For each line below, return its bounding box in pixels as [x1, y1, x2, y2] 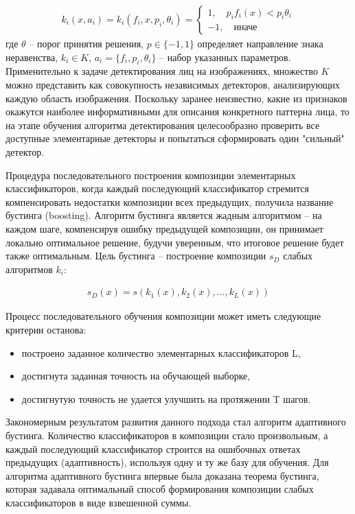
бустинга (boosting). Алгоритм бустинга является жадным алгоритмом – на [5, 208, 322, 222]
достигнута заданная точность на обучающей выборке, [21, 369, 251, 383]
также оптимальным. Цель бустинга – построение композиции [5, 248, 266, 263]
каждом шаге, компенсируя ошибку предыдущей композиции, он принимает [5, 221, 323, 235]
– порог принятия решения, [29, 36, 144, 51]
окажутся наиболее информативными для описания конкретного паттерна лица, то [5, 104, 350, 119]
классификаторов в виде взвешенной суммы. [5, 495, 192, 509]
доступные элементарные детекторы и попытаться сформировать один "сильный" [5, 131, 345, 145]
